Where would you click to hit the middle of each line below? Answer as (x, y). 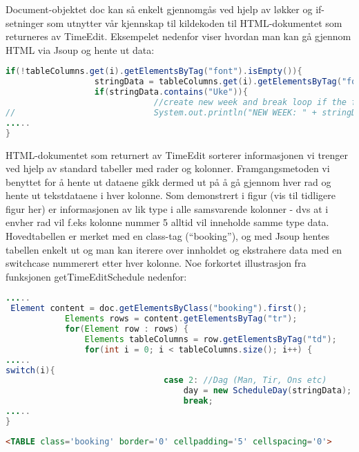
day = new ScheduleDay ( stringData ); (268, 391)
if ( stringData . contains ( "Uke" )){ (171, 92)
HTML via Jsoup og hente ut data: (80, 49)
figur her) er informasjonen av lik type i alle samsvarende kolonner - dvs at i (167, 208)
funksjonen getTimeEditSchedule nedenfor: (96, 276)
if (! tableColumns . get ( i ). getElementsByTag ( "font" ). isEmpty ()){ (154, 72)
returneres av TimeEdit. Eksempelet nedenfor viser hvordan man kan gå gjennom (178, 36)
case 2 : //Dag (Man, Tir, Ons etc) (245, 380)
